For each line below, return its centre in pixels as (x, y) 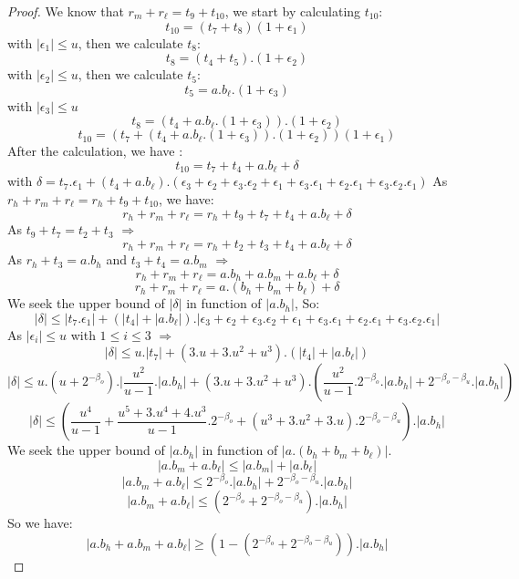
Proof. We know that (66, 11)
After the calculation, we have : (95, 151)
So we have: (40, 523)
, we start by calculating (293, 11)
